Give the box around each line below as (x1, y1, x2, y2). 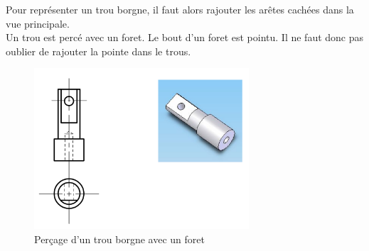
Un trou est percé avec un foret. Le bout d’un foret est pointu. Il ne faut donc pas (6, 30, 364, 45)
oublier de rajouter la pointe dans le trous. (6, 43, 191, 58)
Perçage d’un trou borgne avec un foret (34, 231, 205, 246)
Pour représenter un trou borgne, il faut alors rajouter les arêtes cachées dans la (6, 2, 354, 16)
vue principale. (6, 16, 70, 30)
